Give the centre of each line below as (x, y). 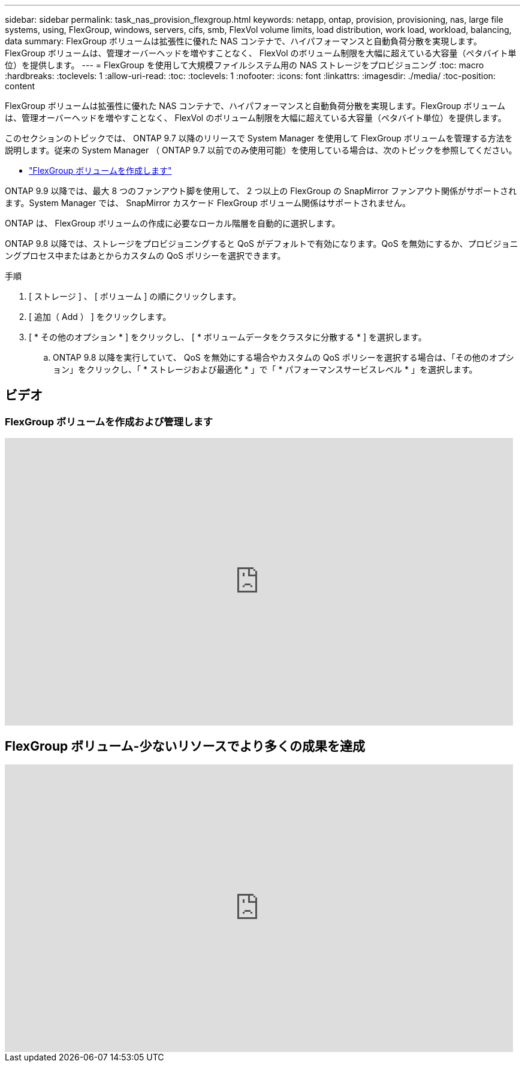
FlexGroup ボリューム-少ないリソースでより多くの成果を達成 (185, 746)
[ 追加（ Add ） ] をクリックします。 (100, 317)
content (20, 86)
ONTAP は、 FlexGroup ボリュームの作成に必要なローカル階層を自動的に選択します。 (173, 223)
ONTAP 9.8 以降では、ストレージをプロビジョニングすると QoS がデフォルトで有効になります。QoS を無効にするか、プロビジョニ (262, 244)
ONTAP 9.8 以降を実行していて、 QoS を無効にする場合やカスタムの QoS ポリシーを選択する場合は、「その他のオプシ (283, 357)
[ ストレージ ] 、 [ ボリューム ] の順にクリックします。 (135, 296)
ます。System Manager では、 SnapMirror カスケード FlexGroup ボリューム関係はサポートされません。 (208, 203)
